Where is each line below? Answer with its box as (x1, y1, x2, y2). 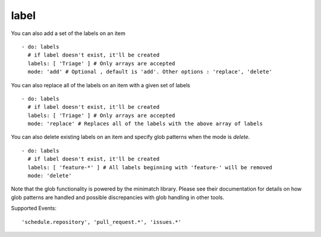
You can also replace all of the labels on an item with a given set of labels (11, 81, 190, 89)
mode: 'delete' (27, 172, 72, 179)
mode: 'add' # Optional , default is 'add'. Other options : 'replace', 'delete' (27, 68, 273, 75)
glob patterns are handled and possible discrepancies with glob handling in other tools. (11, 194, 225, 201)
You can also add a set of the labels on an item (11, 30, 126, 37)
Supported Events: (11, 205, 56, 212)
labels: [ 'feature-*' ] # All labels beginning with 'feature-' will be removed (27, 164, 273, 170)
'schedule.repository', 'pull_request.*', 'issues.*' (21, 219, 181, 225)
